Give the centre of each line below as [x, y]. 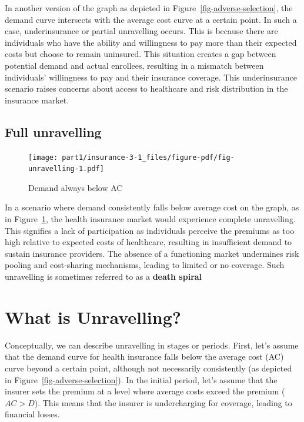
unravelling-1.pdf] [66, 169]
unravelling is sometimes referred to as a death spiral [103, 277]
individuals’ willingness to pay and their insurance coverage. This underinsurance [151, 77]
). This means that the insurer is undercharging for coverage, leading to [163, 402]
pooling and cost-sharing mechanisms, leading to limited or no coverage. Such [145, 265]
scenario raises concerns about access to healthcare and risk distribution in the [146, 88]
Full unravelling [53, 131]
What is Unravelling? [93, 316]
